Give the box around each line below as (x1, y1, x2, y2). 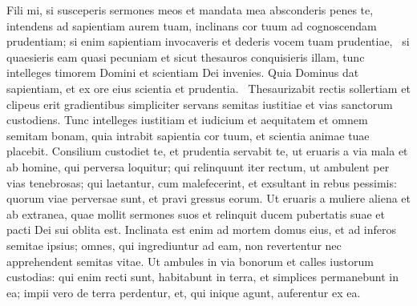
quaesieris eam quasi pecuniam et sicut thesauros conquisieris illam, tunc (6, 48, 365, 65)
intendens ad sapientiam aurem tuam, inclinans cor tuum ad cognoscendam (6, 17, 377, 34)
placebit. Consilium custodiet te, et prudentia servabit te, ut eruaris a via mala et (6, 143, 408, 159)
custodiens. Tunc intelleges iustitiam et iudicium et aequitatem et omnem (6, 111, 368, 128)
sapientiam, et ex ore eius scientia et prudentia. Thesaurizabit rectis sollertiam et (6, 79, 411, 96)
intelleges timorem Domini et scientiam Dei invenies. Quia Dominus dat (6, 64, 359, 81)
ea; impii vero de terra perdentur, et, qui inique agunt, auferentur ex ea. (6, 284, 361, 300)
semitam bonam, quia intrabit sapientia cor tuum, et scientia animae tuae (6, 127, 370, 143)
